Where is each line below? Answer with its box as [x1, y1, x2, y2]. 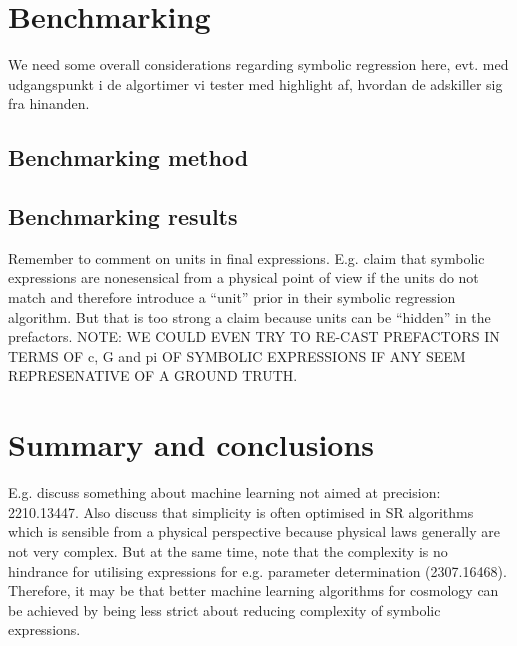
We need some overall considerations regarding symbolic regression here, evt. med [8, 54, 509, 75]
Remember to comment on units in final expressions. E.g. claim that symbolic [8, 247, 485, 268]
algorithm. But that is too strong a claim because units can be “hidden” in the [8, 306, 491, 327]
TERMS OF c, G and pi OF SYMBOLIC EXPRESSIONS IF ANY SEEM [8, 345, 466, 366]
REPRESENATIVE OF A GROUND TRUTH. [8, 365, 298, 386]
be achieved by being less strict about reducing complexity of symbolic [8, 599, 441, 620]
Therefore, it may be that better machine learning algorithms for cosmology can [8, 580, 499, 601]
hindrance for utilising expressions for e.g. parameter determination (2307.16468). [8, 560, 507, 581]
